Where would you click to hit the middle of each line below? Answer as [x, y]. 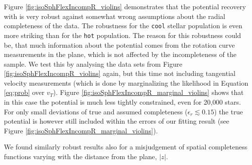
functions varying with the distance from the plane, [81, 156]
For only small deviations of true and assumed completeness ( [96, 111]
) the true [228, 111]
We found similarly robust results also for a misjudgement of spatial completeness [126, 147]
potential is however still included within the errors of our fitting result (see [117, 121]
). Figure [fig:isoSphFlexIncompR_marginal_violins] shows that [148, 92]
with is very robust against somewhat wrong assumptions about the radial [115, 16]
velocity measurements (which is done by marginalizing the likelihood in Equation [126, 82]
